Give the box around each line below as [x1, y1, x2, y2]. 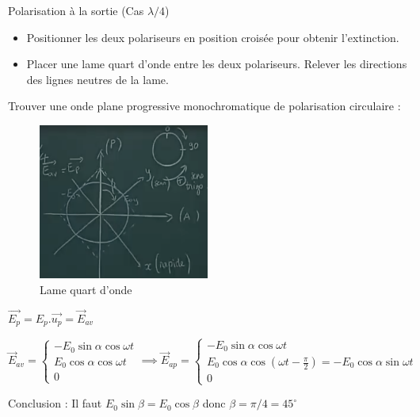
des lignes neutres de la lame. [26, 71, 169, 87]
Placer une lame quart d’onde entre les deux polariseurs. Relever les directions [26, 55, 407, 72]
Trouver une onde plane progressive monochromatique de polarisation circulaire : [8, 98, 401, 114]
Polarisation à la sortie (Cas [8, 2, 144, 18]
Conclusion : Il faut [8, 395, 102, 411]
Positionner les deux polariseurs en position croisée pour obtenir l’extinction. [26, 29, 399, 45]
